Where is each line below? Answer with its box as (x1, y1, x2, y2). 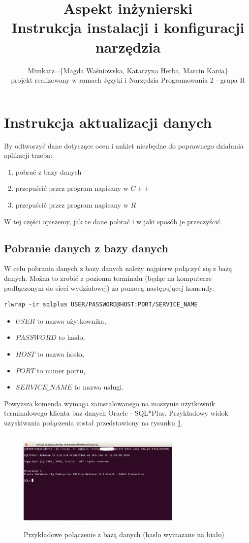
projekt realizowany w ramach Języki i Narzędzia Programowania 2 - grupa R (11, 75, 245, 85)
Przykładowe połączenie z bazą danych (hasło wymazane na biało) (24, 529, 224, 540)
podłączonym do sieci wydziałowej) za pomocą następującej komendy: (4, 282, 215, 293)
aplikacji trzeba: (4, 150, 53, 160)
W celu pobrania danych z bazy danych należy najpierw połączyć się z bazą (4, 263, 232, 273)
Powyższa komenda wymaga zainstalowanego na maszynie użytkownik (4, 398, 215, 408)
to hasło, (59, 332, 85, 342)
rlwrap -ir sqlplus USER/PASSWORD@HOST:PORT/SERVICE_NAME (4, 301, 198, 308)
